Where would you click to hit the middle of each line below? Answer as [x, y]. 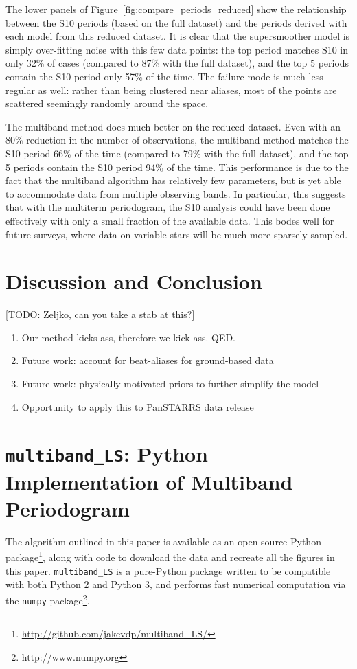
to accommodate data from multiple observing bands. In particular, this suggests [176, 193]
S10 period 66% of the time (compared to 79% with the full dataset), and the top [177, 153]
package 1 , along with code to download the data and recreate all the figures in [170, 556]
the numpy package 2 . [48, 599]
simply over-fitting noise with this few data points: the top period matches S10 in [177, 49]
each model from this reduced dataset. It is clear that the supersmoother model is [178, 36]
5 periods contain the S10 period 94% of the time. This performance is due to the [177, 167]
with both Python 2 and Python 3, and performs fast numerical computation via [176, 584]
